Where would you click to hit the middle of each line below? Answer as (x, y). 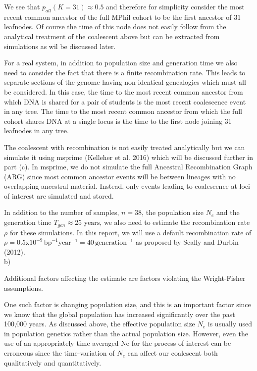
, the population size (173, 212)
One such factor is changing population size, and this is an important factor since (128, 304)
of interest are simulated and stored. (59, 195)
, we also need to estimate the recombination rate (175, 222)
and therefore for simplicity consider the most (175, 6)
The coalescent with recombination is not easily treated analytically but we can (125, 147)
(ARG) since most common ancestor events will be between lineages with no (120, 176)
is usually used (230, 324)
